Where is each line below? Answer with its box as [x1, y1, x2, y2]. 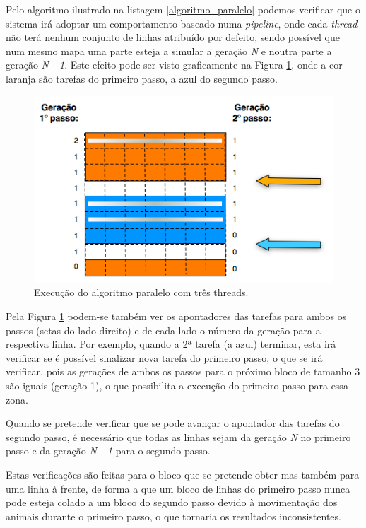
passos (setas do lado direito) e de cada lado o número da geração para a [6, 322, 321, 337]
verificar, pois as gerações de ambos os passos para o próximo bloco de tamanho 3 [6, 364, 360, 379]
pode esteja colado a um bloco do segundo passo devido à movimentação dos [6, 495, 338, 510]
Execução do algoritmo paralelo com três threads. [34, 285, 249, 300]
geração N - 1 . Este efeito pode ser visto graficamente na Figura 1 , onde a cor [6, 57, 343, 72]
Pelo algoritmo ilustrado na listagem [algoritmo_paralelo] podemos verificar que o [6, 2, 360, 16]
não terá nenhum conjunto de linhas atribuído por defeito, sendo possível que [6, 30, 340, 45]
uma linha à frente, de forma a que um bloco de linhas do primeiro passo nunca [6, 481, 350, 495]
